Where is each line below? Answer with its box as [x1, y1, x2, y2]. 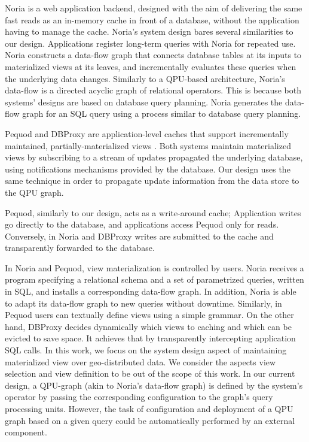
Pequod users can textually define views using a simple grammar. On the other [5, 308, 294, 321]
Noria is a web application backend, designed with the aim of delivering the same [5, 2, 302, 14]
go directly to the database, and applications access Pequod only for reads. [5, 218, 279, 231]
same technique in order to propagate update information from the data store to [5, 174, 299, 187]
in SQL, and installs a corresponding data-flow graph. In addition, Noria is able [5, 285, 296, 298]
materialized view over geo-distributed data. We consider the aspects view [5, 355, 276, 368]
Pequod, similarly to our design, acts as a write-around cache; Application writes [5, 206, 301, 219]
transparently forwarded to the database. [5, 241, 155, 254]
